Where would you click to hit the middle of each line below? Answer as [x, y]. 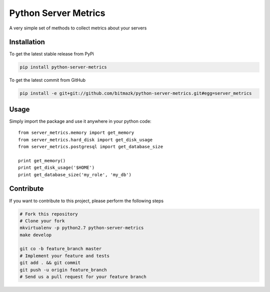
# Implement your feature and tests [65, 256]
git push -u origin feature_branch [63, 270]
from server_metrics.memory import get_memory [76, 133]
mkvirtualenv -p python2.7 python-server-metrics [82, 228]
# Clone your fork [42, 221]
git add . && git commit [50, 263]
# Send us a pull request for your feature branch [83, 277]
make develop [36, 235]
